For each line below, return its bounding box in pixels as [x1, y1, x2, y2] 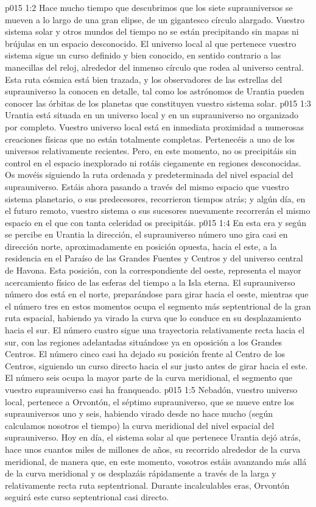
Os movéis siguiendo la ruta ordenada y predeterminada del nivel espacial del [5, 168, 293, 181]
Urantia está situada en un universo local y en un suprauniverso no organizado [5, 108, 299, 121]
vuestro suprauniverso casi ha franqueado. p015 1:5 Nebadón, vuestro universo [5, 383, 298, 395]
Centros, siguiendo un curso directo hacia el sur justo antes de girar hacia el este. [5, 359, 308, 372]
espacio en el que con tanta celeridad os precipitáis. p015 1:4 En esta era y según [5, 216, 306, 229]
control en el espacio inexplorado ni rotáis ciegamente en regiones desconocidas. [5, 156, 301, 169]
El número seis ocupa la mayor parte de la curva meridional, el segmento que [5, 371, 292, 384]
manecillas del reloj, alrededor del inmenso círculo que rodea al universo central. [5, 60, 304, 73]
